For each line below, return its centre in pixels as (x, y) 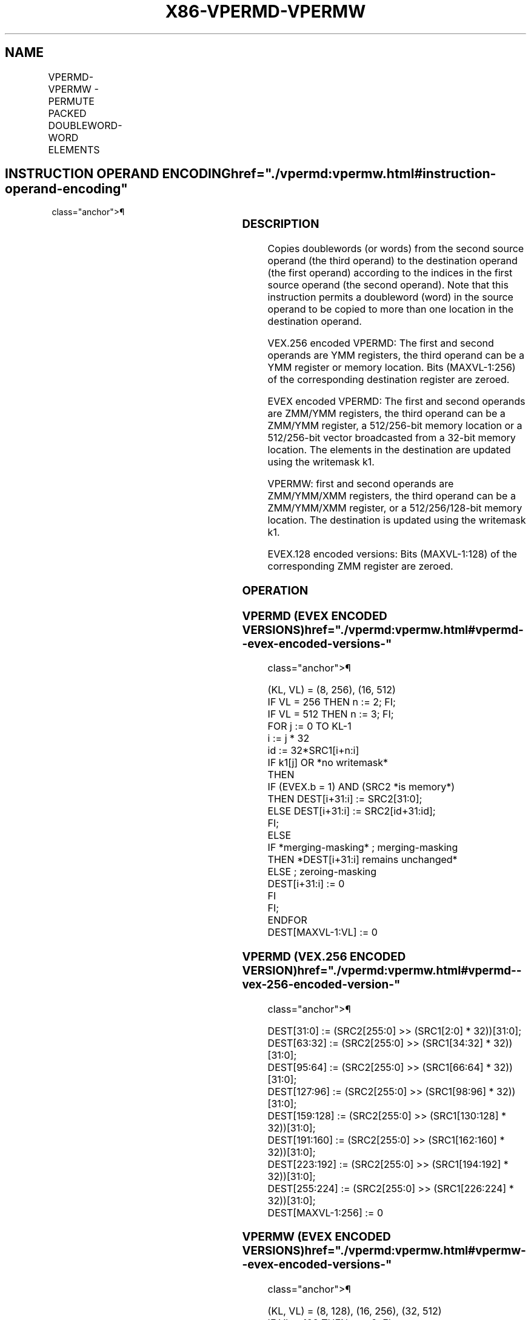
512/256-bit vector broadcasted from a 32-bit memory (392, 438)
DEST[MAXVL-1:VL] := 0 (322, 932)
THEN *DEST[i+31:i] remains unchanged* (362, 860)
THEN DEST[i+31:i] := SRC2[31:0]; (345, 799)
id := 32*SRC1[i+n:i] (313, 751)
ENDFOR (287, 920)
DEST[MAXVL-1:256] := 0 (326, 1212)
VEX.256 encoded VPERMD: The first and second (381, 343)
